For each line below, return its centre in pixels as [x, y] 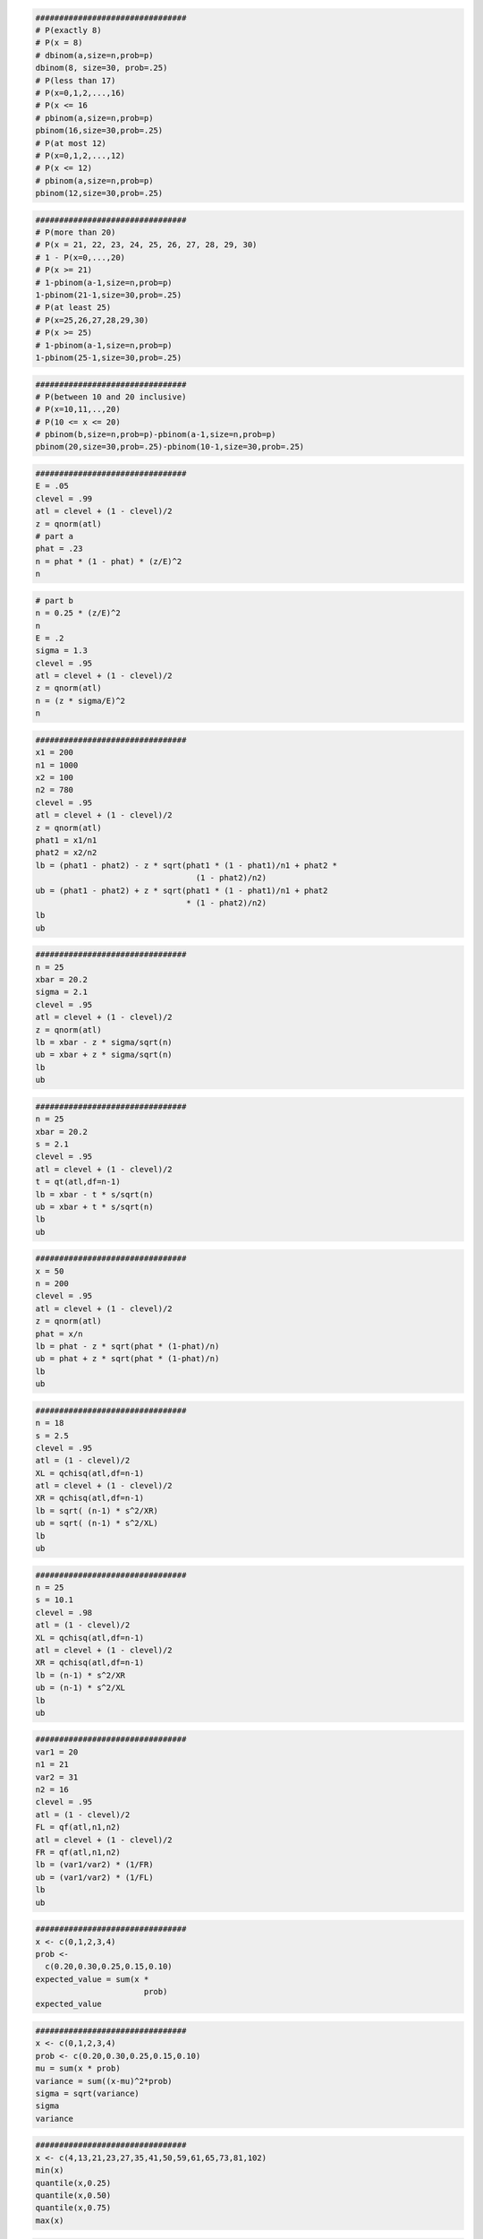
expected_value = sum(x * [92, 1979]
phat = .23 [59, 549]
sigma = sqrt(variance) [88, 2094]
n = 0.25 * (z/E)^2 [78, 613]
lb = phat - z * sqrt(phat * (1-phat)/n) [127, 1346]
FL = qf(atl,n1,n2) [78, 1827]
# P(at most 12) [71, 143]
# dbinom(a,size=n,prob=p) [94, 55]
